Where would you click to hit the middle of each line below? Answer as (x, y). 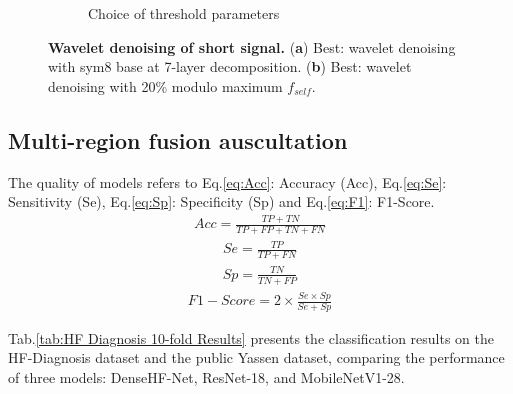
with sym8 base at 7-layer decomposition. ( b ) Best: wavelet (230, 66)
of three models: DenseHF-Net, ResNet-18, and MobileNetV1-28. (206, 377)
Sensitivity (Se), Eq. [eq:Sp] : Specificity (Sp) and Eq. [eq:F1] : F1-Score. (221, 201)
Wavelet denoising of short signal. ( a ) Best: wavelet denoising (252, 46)
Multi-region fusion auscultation (178, 139)
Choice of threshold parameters (184, 13)
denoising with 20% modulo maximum (165, 85)
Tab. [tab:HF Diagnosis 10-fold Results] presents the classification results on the (251, 337)
